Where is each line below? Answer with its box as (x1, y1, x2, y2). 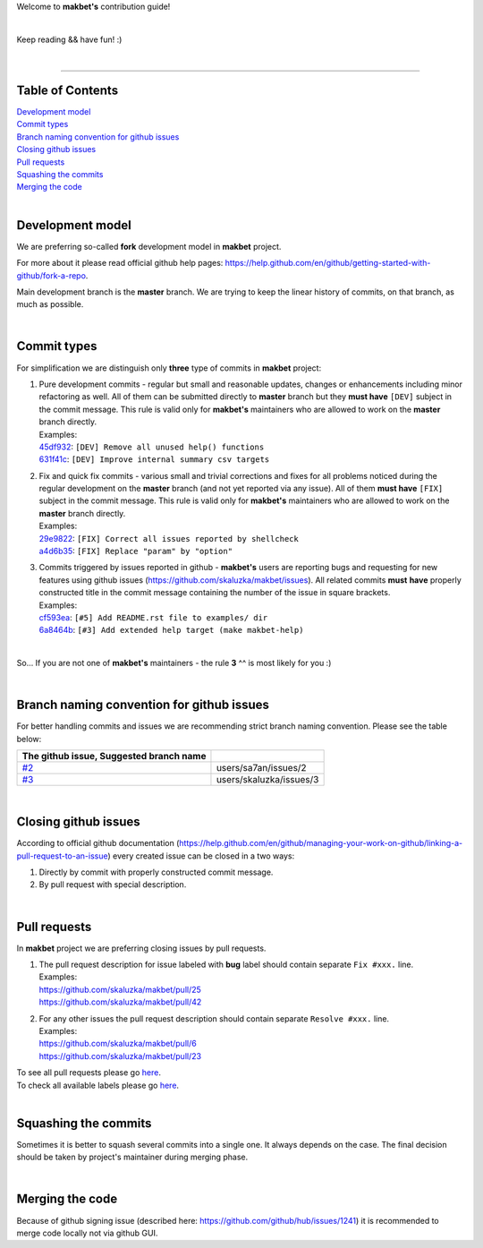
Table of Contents (16, 82, 119, 98)
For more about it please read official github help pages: (16, 258, 224, 269)
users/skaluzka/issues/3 (216, 774, 319, 786)
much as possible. (16, 299, 84, 310)
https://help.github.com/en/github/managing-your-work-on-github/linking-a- (179, 838, 463, 849)
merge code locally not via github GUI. (16, 1227, 158, 1238)
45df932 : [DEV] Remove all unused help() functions (38, 441, 265, 452)
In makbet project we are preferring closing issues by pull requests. (16, 943, 267, 953)
